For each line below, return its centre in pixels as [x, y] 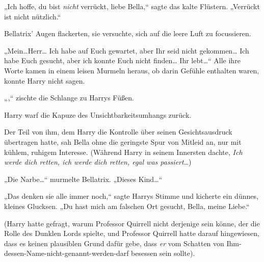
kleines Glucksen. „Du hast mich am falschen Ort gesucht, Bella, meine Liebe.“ [127, 206]
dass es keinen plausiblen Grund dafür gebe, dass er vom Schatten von [114, 243]
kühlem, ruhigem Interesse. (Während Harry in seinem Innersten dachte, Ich [123, 152]
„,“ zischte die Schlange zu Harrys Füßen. [69, 98]
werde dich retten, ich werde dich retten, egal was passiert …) [98, 162]
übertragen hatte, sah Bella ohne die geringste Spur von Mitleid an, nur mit [123, 141]
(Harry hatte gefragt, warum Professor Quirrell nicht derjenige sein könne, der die [132, 223]
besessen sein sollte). [163, 253]
